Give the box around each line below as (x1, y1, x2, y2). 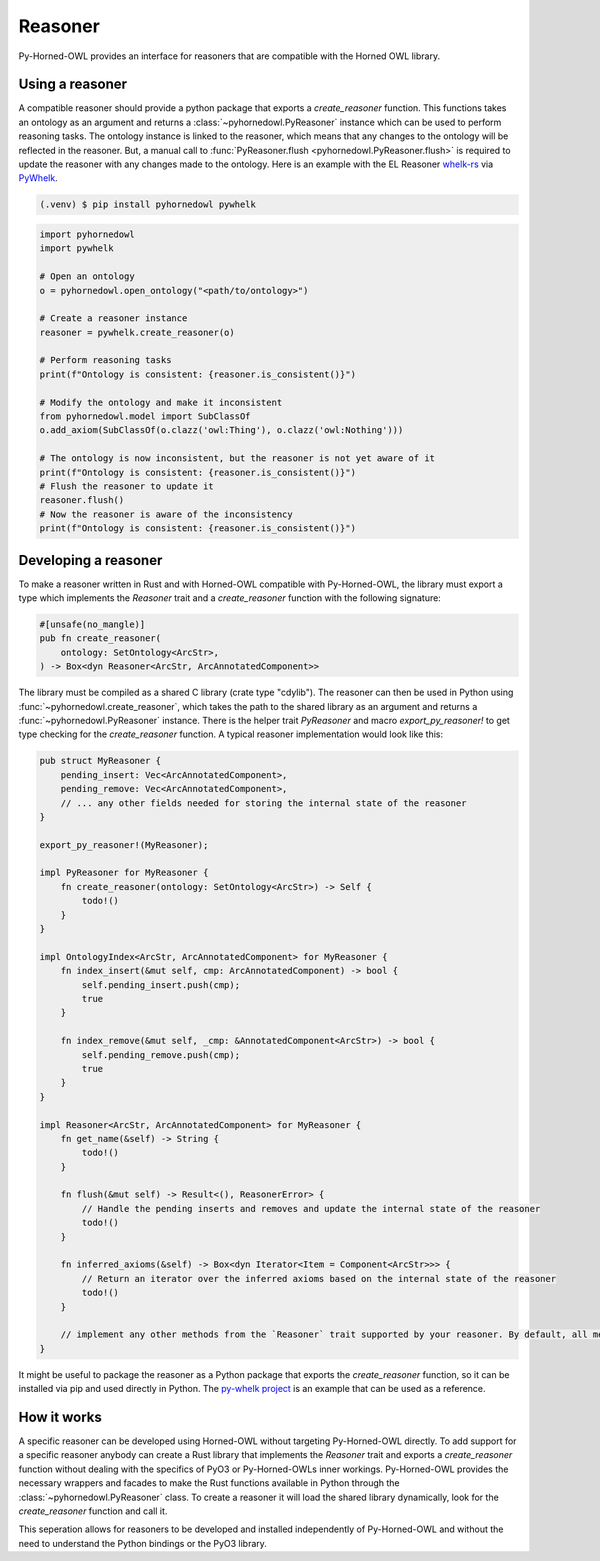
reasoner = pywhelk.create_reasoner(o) (39, 326, 235, 338)
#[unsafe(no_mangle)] (39, 619, 146, 630)
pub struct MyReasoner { (39, 755, 162, 767)
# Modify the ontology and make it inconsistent (39, 396, 283, 408)
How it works (18, 1408, 102, 1425)
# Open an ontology (39, 271, 135, 282)
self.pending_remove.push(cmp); (81, 1049, 240, 1060)
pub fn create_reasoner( (39, 633, 162, 644)
